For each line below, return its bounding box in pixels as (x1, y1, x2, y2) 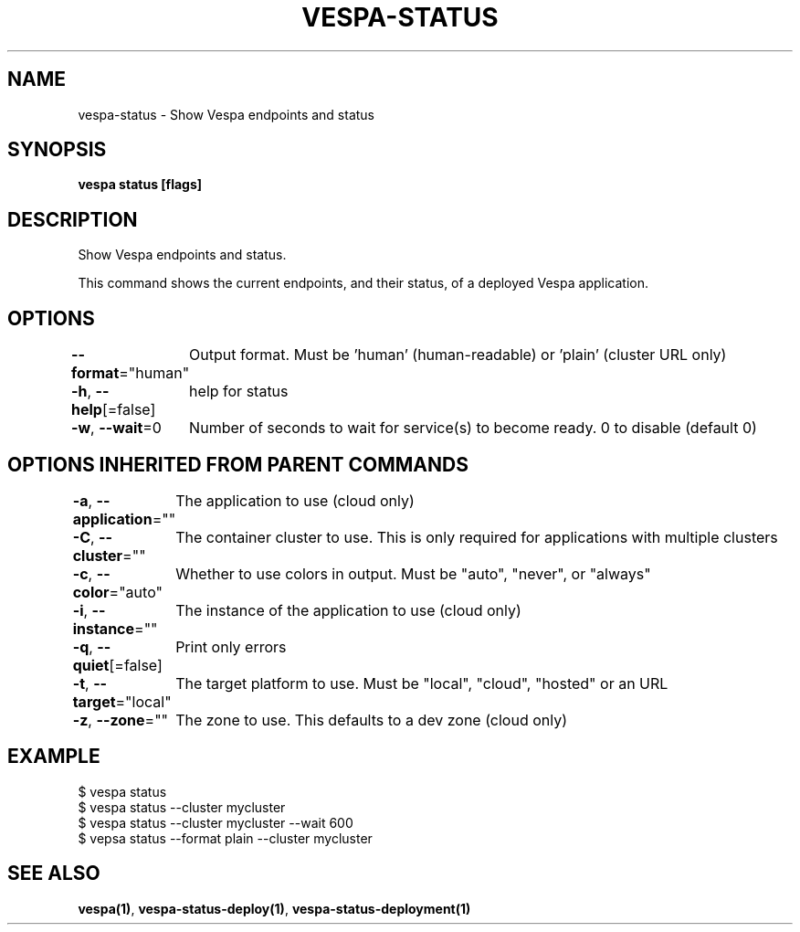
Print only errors (175, 637, 287, 656)
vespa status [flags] (78, 176, 203, 193)
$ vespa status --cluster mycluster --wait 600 (78, 814, 353, 831)
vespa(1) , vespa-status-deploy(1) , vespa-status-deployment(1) (78, 900, 471, 916)
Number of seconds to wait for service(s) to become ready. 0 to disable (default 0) (189, 418, 757, 438)
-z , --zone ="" (72, 710, 169, 729)
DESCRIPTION (7, 207, 138, 231)
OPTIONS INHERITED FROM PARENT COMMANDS (7, 452, 468, 476)
